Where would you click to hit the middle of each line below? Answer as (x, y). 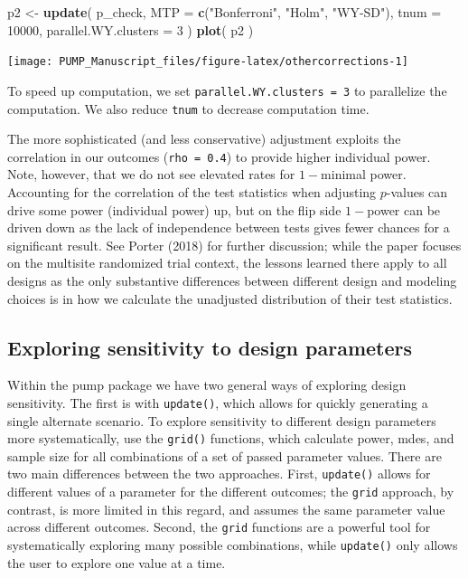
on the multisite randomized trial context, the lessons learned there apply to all (227, 263)
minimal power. (364, 174)
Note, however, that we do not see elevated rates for (151, 174)
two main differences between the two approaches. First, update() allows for (219, 474)
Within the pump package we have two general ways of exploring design (207, 385)
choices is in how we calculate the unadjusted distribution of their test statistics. (230, 298)
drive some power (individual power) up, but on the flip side (174, 209)
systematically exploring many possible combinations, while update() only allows (233, 545)
